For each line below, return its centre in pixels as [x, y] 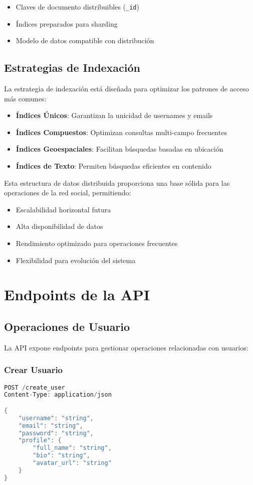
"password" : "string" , [56, 433]
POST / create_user [35, 387]
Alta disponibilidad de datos [59, 226]
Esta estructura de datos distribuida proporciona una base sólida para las [117, 183]
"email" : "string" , [51, 426]
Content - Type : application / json [58, 395]
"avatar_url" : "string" [72, 463]
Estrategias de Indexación [72, 68]
